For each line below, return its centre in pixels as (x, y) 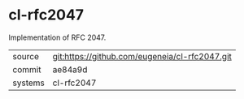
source (26, 56)
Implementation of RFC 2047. (57, 37)
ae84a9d (70, 69)
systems (28, 83)
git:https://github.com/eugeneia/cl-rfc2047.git (142, 56)
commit (27, 69)
